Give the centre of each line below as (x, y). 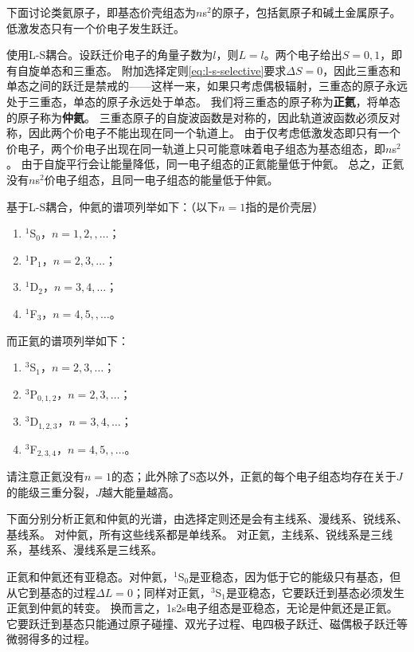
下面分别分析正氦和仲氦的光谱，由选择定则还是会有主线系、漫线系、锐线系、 (207, 518)
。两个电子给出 (303, 55)
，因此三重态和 (362, 70)
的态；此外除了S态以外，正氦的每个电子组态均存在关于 (254, 476)
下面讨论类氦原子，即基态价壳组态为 (101, 12)
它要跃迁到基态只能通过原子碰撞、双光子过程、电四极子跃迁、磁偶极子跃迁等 (207, 623)
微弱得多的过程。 (51, 639)
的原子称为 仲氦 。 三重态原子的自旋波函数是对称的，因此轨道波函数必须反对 (203, 117)
